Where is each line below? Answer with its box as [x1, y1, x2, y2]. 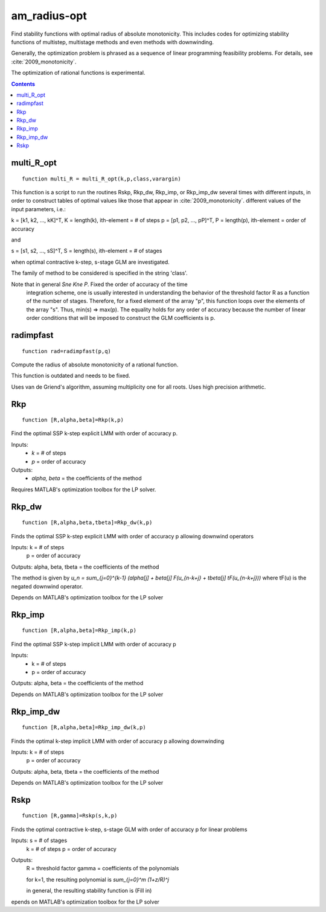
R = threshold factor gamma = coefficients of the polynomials [26, 865, 179, 872]
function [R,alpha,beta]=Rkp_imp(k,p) [22, 627, 137, 634]
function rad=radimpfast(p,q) [22, 348, 112, 354]
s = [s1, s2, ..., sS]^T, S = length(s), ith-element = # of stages [11, 247, 162, 255]
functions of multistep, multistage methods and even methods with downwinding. [11, 38, 214, 45]
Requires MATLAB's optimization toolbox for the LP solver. [11, 486, 156, 493]
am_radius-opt [11, 9, 87, 22]
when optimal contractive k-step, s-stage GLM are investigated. [11, 258, 170, 266]
